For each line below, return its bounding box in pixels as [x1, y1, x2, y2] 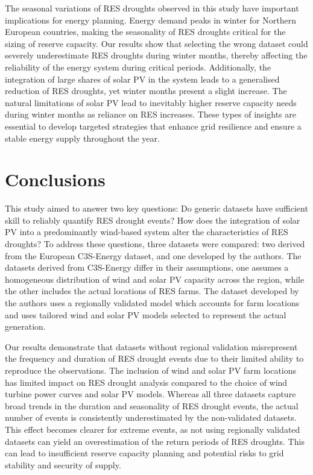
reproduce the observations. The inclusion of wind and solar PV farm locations [5, 363, 297, 376]
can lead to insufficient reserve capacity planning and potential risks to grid [5, 447, 284, 459]
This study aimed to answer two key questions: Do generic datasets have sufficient [5, 202, 308, 215]
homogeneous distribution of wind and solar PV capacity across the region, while [5, 272, 305, 285]
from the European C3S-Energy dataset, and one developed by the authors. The [5, 249, 302, 262]
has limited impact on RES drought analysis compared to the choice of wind [5, 376, 288, 388]
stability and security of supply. [5, 458, 121, 471]
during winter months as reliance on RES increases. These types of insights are [5, 108, 296, 121]
